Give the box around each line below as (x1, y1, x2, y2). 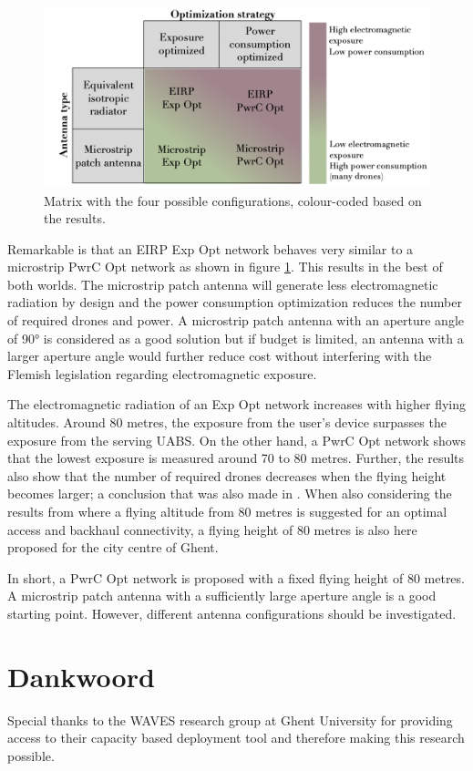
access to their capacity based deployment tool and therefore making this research (7, 728, 465, 747)
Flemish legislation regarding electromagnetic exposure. (7, 364, 317, 383)
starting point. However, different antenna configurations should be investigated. (7, 603, 457, 622)
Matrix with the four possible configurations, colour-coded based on (44, 190, 422, 210)
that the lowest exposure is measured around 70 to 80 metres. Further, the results (7, 448, 465, 468)
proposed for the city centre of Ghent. (7, 538, 219, 557)
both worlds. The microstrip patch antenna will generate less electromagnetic (7, 274, 438, 293)
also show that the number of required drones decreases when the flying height (7, 466, 447, 485)
